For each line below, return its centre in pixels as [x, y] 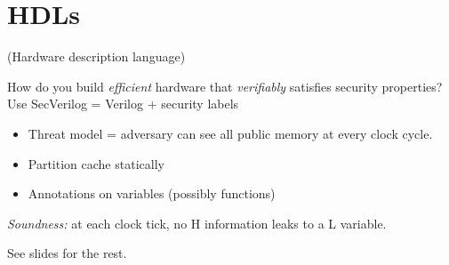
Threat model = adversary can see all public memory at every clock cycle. [230, 133]
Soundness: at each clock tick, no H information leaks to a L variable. [197, 223]
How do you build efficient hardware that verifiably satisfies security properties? [225, 86]
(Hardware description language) [96, 56]
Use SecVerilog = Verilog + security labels [123, 104]
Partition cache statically [96, 163]
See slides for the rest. [67, 253]
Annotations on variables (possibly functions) [152, 193]
